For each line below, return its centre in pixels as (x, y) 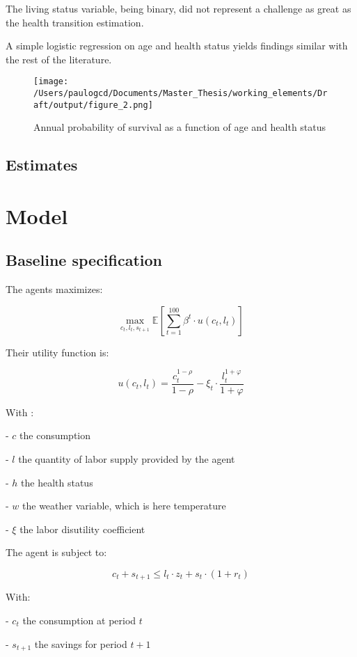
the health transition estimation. (75, 22)
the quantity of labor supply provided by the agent (127, 458)
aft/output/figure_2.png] (93, 105)
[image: (51, 82)
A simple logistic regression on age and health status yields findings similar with (177, 46)
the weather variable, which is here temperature (124, 506)
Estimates (42, 165)
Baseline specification (84, 260)
